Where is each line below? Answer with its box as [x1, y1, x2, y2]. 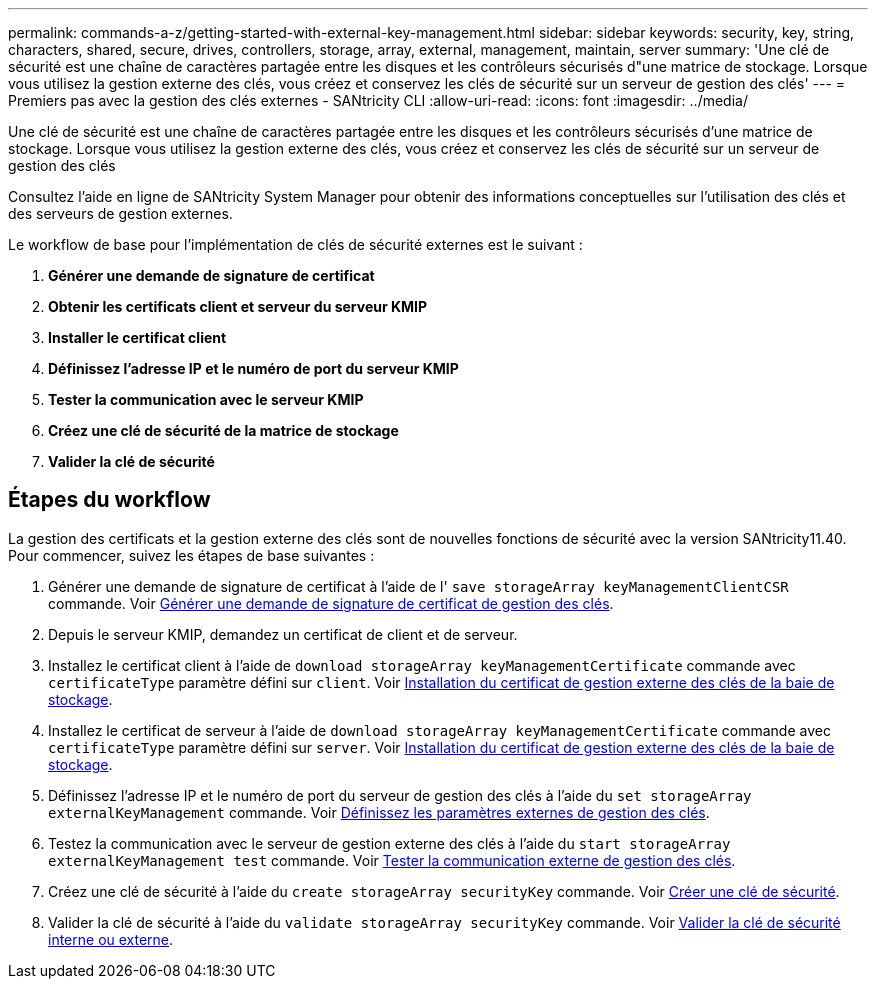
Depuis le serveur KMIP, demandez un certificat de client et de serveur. [48, 625, 518, 643]
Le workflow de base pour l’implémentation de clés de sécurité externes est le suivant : [8, 236, 583, 253]
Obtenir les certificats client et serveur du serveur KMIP [48, 298, 428, 315]
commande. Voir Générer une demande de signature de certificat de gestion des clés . [48, 594, 614, 612]
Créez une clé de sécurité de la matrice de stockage [48, 422, 399, 439]
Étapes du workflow [8, 487, 211, 513]
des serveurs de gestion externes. [8, 205, 233, 222]
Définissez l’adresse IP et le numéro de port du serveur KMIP [48, 360, 459, 377]
